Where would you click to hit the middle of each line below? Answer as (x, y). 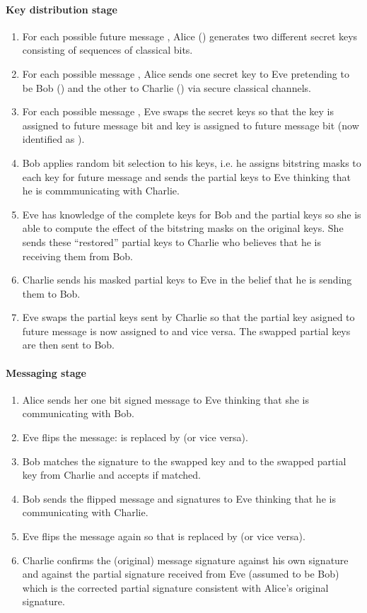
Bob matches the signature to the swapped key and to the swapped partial (184, 461)
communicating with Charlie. (85, 512)
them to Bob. (51, 293)
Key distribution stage (62, 9)
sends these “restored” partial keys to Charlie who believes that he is (171, 241)
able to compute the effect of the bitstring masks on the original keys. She (183, 228)
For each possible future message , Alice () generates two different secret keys (190, 36)
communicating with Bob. (78, 413)
